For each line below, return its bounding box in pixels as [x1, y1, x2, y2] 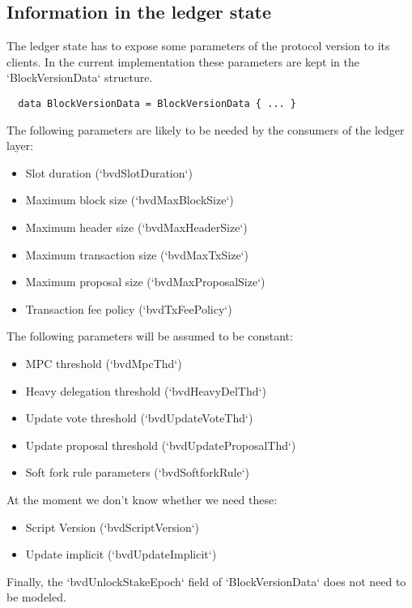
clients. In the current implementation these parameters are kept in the [6, 53, 359, 70]
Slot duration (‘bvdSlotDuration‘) [25, 164, 193, 181]
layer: [6, 137, 34, 154]
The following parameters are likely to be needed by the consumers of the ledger [6, 121, 405, 138]
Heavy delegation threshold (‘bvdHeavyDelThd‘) [25, 382, 266, 399]
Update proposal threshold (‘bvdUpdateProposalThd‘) [25, 436, 296, 453]
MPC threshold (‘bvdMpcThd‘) [25, 354, 182, 371]
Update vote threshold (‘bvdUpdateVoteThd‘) [25, 409, 253, 426]
